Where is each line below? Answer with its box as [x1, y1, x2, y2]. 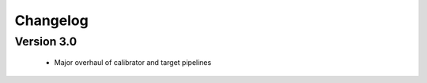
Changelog [14, 12, 89, 29]
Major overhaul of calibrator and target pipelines [54, 58, 212, 67]
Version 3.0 [14, 34, 77, 49]
